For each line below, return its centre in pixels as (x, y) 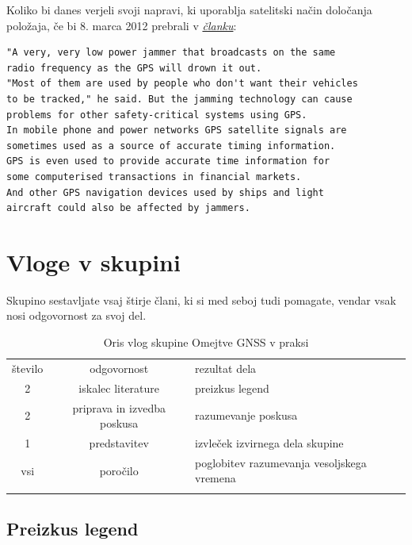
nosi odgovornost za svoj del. (76, 315)
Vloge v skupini (93, 261)
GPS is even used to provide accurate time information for (168, 161)
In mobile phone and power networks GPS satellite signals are (177, 130)
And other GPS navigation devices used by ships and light (165, 192)
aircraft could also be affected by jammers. (128, 208)
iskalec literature (119, 388)
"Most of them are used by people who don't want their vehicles (182, 84)
